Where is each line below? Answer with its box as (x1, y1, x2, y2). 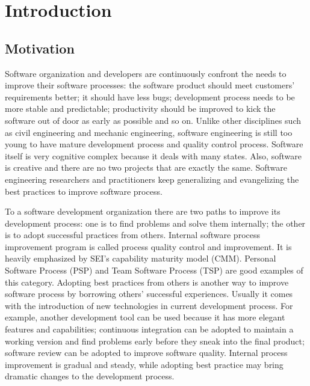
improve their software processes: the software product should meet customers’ (5, 79, 295, 91)
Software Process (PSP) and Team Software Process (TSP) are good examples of (5, 264, 303, 277)
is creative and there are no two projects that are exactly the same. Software (5, 161, 288, 174)
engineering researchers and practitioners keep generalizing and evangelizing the (5, 173, 299, 185)
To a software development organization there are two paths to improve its (5, 205, 281, 218)
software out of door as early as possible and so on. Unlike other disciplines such (5, 114, 301, 126)
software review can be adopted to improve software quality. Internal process (5, 346, 288, 359)
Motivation (5, 38, 75, 57)
